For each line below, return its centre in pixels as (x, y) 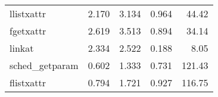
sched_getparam (44, 65)
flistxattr (28, 82)
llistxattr (28, 13)
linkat (22, 48)
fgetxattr (28, 31)
